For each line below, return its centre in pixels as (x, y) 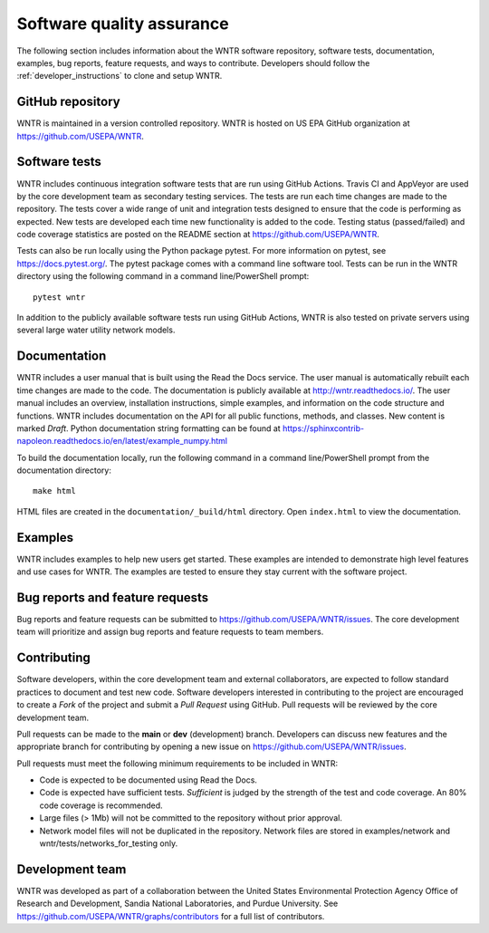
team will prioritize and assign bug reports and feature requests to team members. (170, 632)
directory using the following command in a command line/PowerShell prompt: (163, 276)
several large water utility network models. (96, 330)
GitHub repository (69, 102)
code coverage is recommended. (101, 805)
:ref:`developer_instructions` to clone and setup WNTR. (120, 76)
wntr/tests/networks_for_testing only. (109, 843)
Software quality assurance (123, 24)
